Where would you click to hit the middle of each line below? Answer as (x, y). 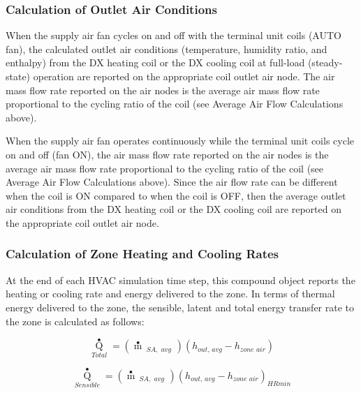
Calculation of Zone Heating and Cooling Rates (142, 254)
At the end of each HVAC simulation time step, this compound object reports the (180, 280)
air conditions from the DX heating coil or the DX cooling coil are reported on (174, 209)
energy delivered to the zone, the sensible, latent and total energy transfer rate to (180, 307)
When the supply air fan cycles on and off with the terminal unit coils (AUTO (174, 35)
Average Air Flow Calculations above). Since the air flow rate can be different (172, 182)
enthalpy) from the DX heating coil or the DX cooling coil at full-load (155, 62)
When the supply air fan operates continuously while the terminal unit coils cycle (180, 141)
